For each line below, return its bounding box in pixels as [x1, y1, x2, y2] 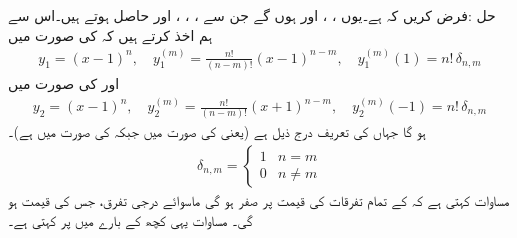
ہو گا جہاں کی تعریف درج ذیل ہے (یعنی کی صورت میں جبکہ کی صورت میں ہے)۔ [8, 121, 426, 142]
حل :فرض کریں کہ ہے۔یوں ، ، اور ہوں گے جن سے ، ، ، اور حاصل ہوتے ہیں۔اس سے [8, 5, 496, 25]
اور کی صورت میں [8, 72, 120, 93]
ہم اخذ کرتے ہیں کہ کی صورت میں [8, 24, 213, 45]
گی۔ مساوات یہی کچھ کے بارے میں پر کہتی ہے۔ [8, 209, 253, 230]
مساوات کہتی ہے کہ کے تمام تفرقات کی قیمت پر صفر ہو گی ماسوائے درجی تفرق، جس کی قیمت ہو [8, 189, 510, 210]
